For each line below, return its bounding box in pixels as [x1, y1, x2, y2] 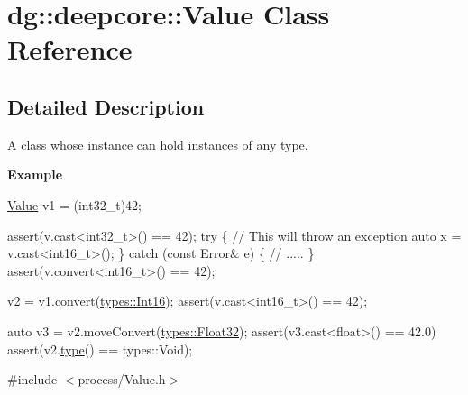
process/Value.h [78, 370, 166, 389]
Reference [7, 31, 133, 68]
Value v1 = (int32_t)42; [7, 195, 142, 214]
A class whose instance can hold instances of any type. [7, 134, 308, 153]
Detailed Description [7, 92, 205, 120]
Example [7, 165, 63, 184]
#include [7, 370, 58, 389]
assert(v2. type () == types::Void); [7, 339, 193, 358]
